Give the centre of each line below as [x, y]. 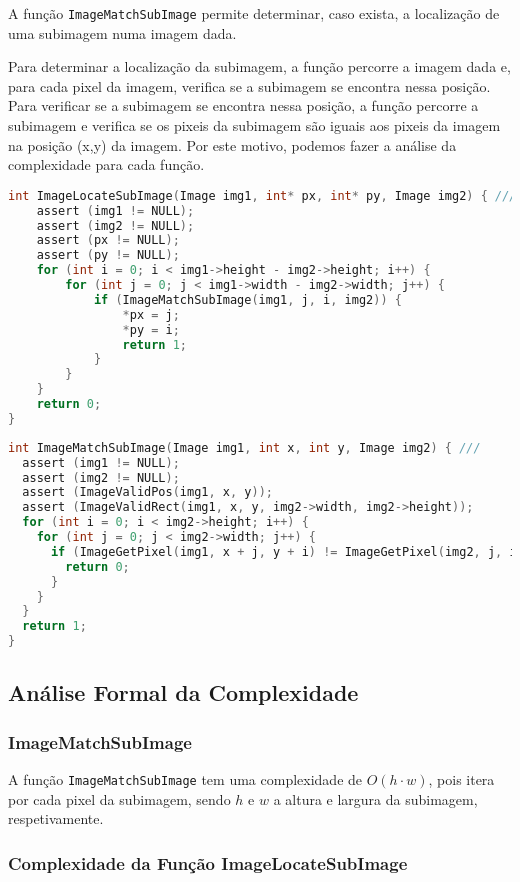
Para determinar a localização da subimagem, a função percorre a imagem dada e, [259, 66]
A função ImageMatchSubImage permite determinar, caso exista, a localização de [254, 13]
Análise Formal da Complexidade [183, 692]
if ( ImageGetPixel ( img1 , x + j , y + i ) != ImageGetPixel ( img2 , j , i [283, 551]
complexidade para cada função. [106, 164]
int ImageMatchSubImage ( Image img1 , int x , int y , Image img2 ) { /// [244, 447]
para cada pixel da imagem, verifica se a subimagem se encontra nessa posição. [249, 85]
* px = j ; [151, 314]
